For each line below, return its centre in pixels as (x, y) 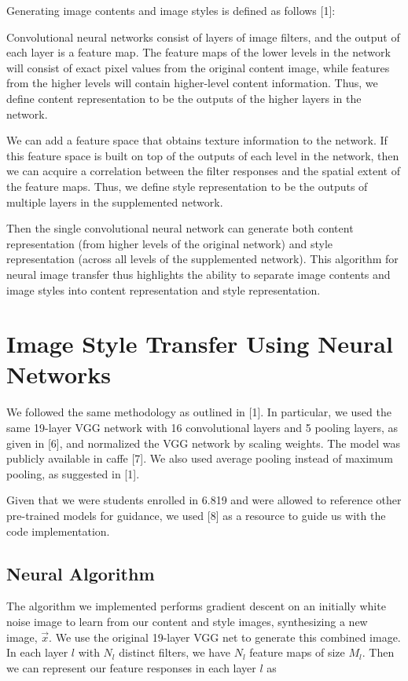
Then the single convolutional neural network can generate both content (180, 228)
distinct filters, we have (175, 652)
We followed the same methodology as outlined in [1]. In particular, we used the (199, 412)
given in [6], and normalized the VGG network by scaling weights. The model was (203, 443)
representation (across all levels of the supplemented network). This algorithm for (202, 259)
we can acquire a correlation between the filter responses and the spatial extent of (203, 171)
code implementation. (58, 531)
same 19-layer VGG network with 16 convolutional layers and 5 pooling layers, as (202, 427)
